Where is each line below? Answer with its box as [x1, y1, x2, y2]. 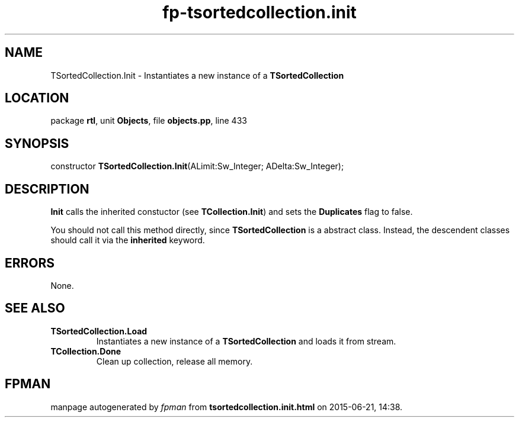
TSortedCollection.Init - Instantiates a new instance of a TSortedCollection [50, 70, 344, 80]
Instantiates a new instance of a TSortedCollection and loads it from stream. [96, 336, 396, 346]
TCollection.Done [50, 346, 121, 356]
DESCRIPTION [5, 181, 89, 196]
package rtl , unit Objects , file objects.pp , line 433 [50, 115, 247, 126]
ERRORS [5, 255, 55, 270]
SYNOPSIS [5, 136, 69, 151]
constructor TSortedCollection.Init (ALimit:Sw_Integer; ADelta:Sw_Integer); [50, 161, 344, 172]
